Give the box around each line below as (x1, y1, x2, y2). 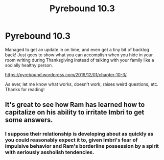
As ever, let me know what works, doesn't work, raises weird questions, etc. (5, 81, 159, 87)
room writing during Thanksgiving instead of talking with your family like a (5, 57, 154, 63)
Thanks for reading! (5, 86, 45, 92)
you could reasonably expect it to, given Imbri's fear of (5, 137, 138, 143)
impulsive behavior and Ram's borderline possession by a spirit (5, 143, 159, 150)
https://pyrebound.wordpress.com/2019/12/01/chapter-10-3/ (5, 71, 127, 77)
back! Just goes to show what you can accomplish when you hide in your (5, 52, 153, 58)
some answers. (5, 116, 53, 124)
